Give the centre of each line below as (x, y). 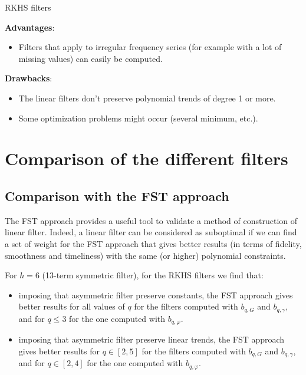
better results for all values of (72, 306)
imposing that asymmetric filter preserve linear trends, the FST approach (152, 339)
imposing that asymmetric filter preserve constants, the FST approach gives (156, 295)
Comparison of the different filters (147, 158)
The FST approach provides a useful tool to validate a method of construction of (151, 220)
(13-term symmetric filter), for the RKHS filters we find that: (153, 275)
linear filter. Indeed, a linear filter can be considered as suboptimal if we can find (151, 232)
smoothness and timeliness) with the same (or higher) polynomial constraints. (145, 255)
